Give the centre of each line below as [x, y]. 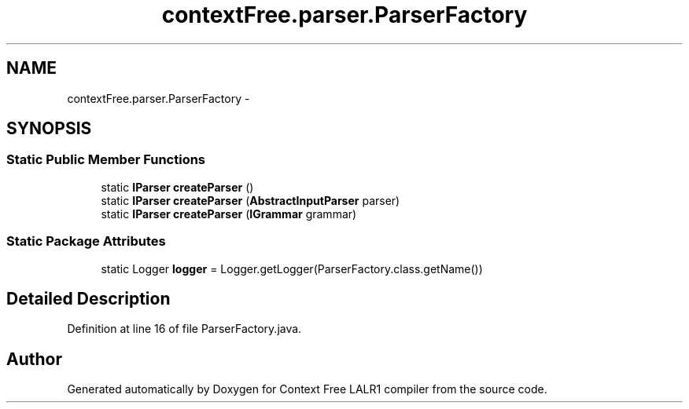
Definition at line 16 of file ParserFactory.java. [184, 329]
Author [34, 359]
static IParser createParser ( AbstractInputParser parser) [251, 200]
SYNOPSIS [49, 129]
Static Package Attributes [86, 241]
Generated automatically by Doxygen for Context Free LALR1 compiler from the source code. [307, 389]
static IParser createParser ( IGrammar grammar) [229, 214]
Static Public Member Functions [106, 160]
